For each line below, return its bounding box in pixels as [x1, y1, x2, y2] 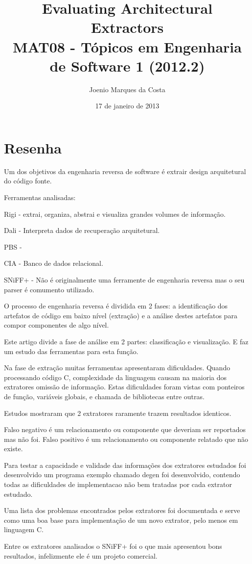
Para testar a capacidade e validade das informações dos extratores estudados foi [4, 460, 246, 470]
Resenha [4, 137, 62, 157]
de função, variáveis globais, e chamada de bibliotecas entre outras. [4, 391, 205, 401]
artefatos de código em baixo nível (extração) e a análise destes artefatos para [4, 310, 237, 320]
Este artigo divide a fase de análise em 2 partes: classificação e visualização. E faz [4, 336, 249, 346]
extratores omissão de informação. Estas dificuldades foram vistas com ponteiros [4, 382, 245, 392]
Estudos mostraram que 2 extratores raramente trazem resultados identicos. [4, 408, 231, 418]
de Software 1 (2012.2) [49, 55, 205, 76]
